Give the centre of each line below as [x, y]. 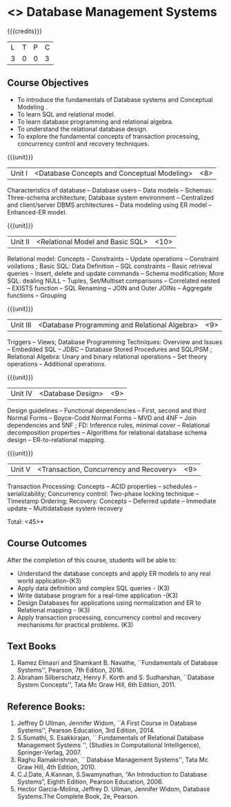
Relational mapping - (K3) [53, 610]
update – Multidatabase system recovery [65, 508]
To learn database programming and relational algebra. [95, 121]
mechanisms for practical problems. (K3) [75, 624]
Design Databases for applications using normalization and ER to [109, 602]
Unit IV [22, 393]
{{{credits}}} [25, 31]
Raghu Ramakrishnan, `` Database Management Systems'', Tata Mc [112, 760]
